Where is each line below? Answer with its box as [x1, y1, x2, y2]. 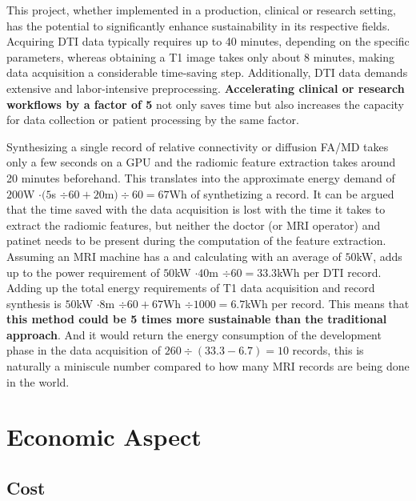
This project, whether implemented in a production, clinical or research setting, [6, 2, 396, 18]
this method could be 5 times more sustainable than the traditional [6, 311, 387, 327]
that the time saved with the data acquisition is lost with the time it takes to [6, 201, 386, 218]
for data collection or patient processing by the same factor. [6, 111, 299, 128]
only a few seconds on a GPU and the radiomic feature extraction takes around [6, 154, 396, 170]
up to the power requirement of [6, 263, 160, 280]
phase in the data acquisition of [6, 342, 162, 359]
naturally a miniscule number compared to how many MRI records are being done [6, 358, 410, 375]
